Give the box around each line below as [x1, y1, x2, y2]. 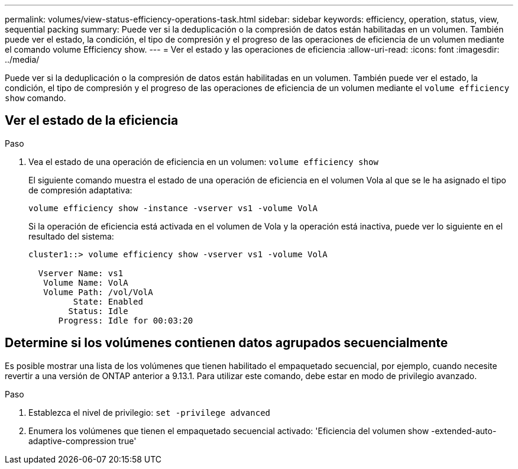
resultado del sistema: [28, 231, 114, 241]
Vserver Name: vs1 [38, 268, 124, 278]
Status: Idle [68, 306, 128, 316]
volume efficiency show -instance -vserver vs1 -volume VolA [28, 203, 318, 213]
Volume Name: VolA [43, 277, 128, 287]
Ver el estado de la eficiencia [5, 113, 179, 128]
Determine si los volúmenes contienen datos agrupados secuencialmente [5, 335, 448, 351]
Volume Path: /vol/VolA [43, 287, 153, 297]
